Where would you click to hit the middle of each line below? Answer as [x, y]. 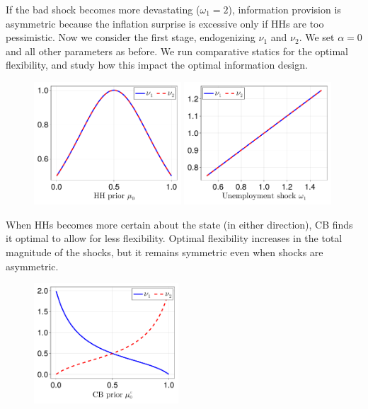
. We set [317, 37]
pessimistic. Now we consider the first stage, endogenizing [131, 37]
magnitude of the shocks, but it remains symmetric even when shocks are [165, 252]
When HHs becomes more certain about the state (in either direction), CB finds [179, 224]
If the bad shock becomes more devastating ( [103, 9]
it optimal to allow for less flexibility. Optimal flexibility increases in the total [174, 238]
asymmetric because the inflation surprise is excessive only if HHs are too [165, 23]
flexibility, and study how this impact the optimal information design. [157, 65]
